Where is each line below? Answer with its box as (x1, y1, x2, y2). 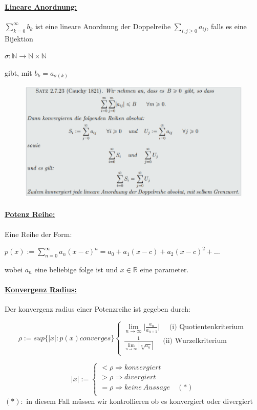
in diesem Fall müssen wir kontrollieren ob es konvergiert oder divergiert (26, 395, 253, 406)
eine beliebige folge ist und (34, 264, 118, 274)
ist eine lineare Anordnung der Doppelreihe (35, 20, 171, 31)
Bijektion (5, 33, 33, 44)
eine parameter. (140, 264, 189, 274)
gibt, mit (5, 67, 32, 78)
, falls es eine (206, 20, 247, 31)
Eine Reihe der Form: (5, 228, 72, 239)
